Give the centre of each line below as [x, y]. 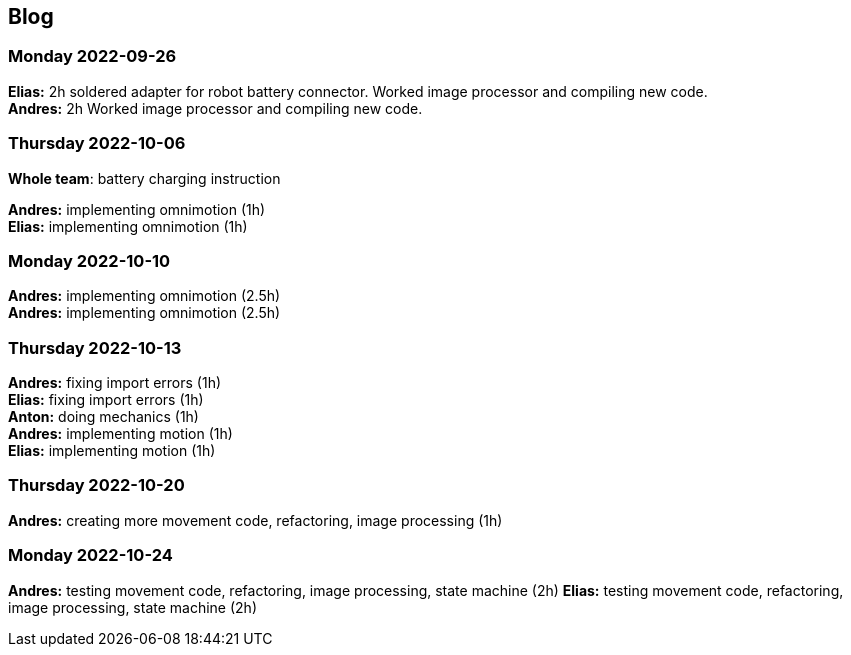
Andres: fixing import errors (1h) [115, 383]
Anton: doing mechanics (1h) [103, 417]
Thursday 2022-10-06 [97, 143]
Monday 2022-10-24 [90, 555]
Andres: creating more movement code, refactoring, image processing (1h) [255, 520]
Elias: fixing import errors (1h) [106, 400]
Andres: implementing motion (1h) [120, 434]
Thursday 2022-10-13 [95, 347]
